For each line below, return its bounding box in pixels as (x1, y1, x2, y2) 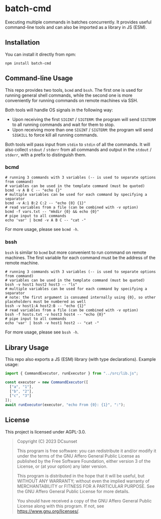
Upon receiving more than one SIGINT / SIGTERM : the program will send (12, 126, 153, 132)
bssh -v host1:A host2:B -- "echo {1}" (5, 304, 86, 309)
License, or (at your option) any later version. (17, 463, 108, 469)
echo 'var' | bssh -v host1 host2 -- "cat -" (5, 321, 99, 326)
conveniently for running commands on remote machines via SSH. (5, 97, 138, 103)
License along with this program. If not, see (17, 503, 104, 509)
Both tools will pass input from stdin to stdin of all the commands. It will (5, 141, 150, 147)
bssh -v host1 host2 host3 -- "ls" (5, 282, 78, 287)
